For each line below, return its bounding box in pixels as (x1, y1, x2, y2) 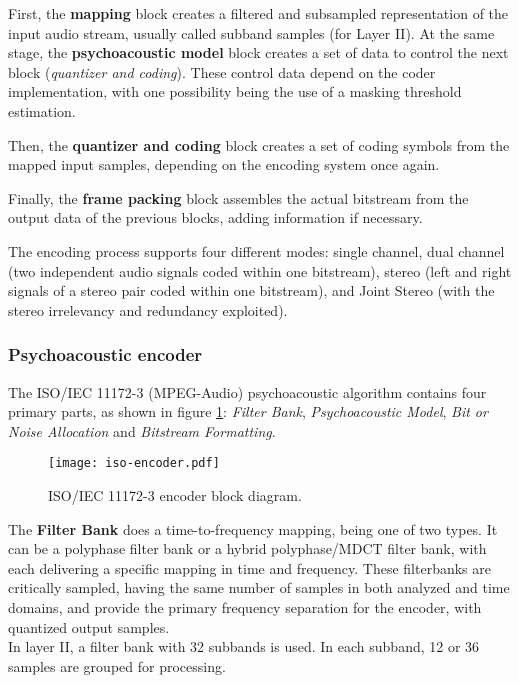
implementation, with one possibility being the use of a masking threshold (8, 81, 462, 102)
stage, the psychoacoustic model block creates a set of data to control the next (8, 42, 509, 63)
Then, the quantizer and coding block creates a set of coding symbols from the (8, 134, 510, 155)
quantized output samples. (8, 616, 170, 637)
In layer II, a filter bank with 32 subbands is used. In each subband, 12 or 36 (8, 636, 480, 657)
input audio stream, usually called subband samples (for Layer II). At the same (8, 22, 495, 43)
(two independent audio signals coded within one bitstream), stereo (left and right (8, 260, 512, 281)
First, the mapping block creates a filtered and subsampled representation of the (8, 3, 509, 23)
